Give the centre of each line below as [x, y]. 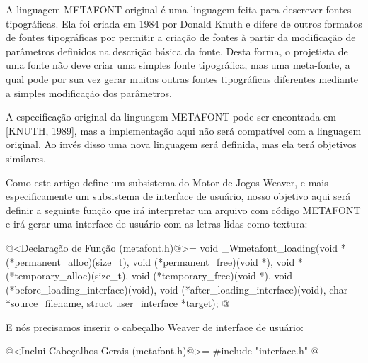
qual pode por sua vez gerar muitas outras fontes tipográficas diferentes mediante [182, 78]
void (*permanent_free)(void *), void [214, 261]
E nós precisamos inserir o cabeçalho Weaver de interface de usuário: [155, 326]
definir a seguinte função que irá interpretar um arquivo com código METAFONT [183, 210]
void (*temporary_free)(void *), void [212, 275]
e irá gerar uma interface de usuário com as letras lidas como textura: [157, 224]
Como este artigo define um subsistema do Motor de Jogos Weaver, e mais [167, 182]
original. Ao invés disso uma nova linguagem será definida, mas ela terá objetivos [181, 144]
